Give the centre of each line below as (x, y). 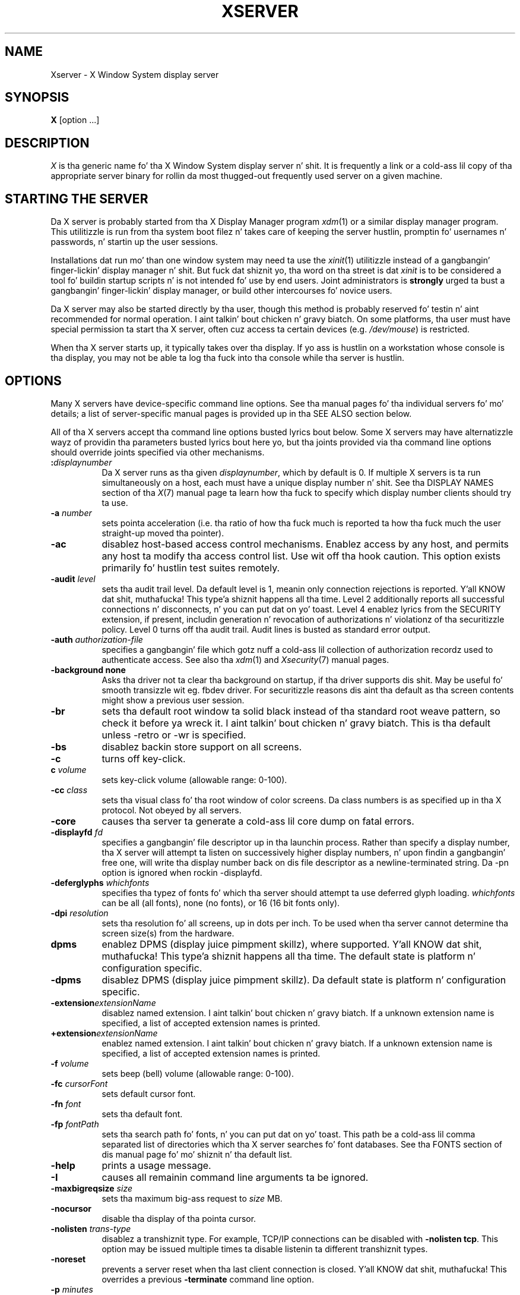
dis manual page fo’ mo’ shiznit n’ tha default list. (197, 1154)
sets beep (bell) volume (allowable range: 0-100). (198, 1073)
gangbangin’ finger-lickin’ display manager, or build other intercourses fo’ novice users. (221, 291)
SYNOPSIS (37, 98)
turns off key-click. (144, 758)
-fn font (66, 1104)
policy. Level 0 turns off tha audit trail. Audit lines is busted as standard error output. (266, 629)
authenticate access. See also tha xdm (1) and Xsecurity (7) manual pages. (245, 659)
